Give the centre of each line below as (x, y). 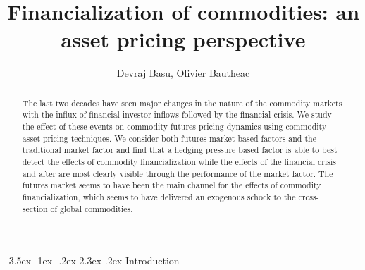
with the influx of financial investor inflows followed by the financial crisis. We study (177, 115)
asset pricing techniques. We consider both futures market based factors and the (169, 138)
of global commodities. (92, 208)
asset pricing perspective (183, 39)
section (35, 208)
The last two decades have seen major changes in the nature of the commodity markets (182, 103)
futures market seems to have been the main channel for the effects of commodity (172, 185)
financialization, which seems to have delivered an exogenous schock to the (159, 196)
